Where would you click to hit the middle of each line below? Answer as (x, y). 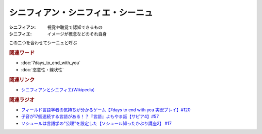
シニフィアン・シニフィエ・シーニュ (81, 13)
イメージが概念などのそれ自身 (77, 33)
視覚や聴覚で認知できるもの (75, 27)
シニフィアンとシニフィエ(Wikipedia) (58, 89)
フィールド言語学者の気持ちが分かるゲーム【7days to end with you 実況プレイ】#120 (106, 110)
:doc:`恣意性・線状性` (42, 69)
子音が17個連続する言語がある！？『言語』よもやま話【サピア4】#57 (90, 117)
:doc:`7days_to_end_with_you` (51, 63)
